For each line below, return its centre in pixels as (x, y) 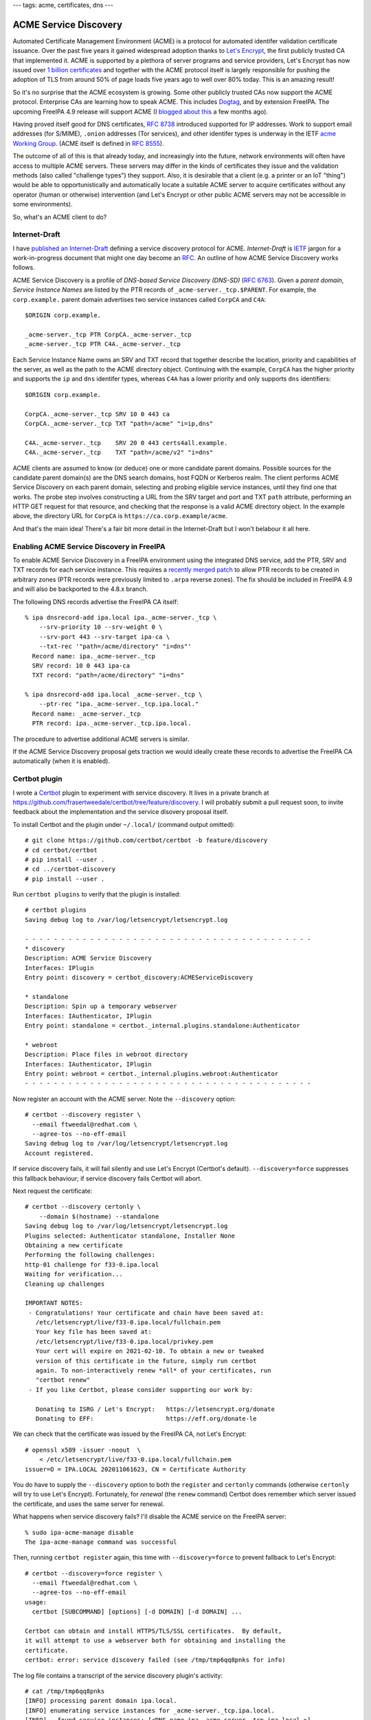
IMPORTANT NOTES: (54, 1303)
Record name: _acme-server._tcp (86, 713)
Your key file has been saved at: (94, 1332)
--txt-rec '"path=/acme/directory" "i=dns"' (115, 646)
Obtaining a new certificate (74, 1245)
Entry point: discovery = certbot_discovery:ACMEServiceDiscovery (139, 978)
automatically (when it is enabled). (61, 761)
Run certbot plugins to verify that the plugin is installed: (97, 894)
